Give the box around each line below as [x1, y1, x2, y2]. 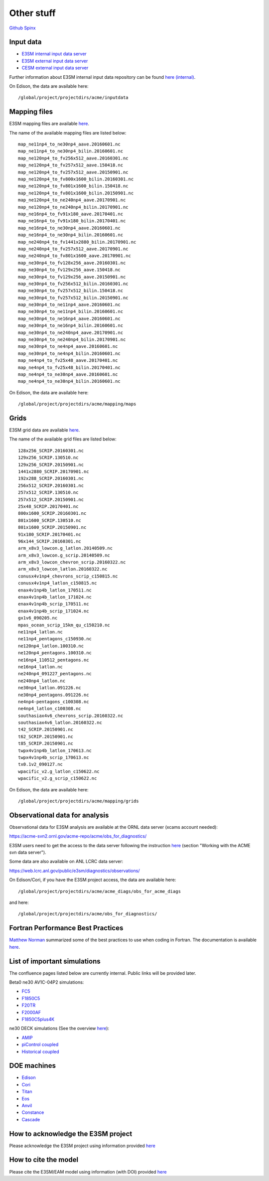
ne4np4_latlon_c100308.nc [18, 706, 82, 712]
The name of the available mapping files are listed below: [9, 130, 127, 136]
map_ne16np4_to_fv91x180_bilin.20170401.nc [18, 218, 126, 224]
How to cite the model [9, 1156, 79, 1164]
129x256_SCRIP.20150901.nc [18, 461, 84, 467]
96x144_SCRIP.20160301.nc [18, 538, 82, 544]
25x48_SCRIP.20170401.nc [18, 503, 79, 509]
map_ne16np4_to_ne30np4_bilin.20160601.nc [18, 232, 124, 238]
